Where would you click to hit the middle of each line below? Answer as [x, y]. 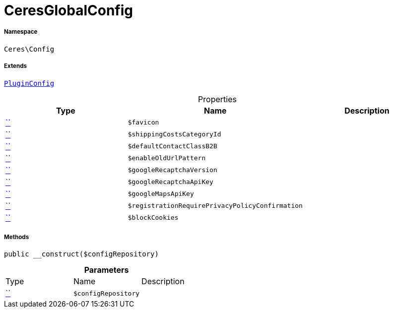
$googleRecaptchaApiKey [170, 182]
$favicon [143, 123]
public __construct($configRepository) [81, 254]
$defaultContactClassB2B [172, 146]
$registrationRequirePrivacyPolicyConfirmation [215, 206]
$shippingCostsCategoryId [174, 134]
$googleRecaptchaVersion [172, 170]
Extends [16, 66]
